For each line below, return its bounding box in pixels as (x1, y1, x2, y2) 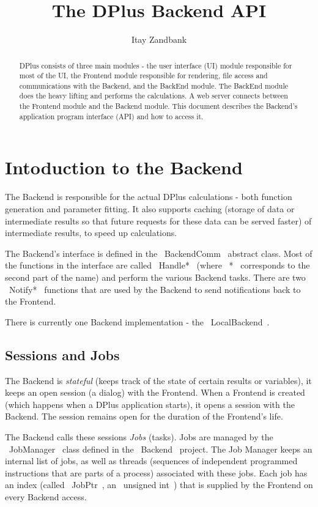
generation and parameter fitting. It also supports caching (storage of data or (5, 202, 295, 215)
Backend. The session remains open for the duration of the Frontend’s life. (5, 410, 283, 423)
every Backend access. (5, 490, 87, 503)
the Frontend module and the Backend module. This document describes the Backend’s (19, 101, 298, 111)
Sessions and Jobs (5, 345, 120, 364)
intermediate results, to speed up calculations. (5, 226, 177, 239)
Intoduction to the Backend (5, 155, 243, 180)
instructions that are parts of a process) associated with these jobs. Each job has (5, 466, 308, 479)
